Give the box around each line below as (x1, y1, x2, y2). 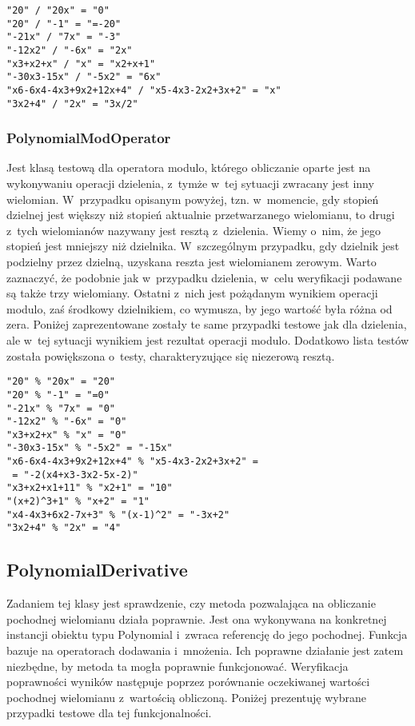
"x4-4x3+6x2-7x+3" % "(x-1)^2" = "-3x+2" (6, 509, 230, 521)
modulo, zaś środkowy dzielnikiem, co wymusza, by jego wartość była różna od (6, 300, 393, 317)
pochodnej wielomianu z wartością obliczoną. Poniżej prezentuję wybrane (6, 688, 366, 705)
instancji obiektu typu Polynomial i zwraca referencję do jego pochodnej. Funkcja (6, 626, 408, 643)
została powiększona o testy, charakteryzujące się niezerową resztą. (6, 347, 335, 364)
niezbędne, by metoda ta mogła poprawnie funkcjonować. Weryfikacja (6, 657, 349, 674)
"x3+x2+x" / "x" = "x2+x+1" (6, 58, 156, 70)
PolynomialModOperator (6, 128, 171, 148)
